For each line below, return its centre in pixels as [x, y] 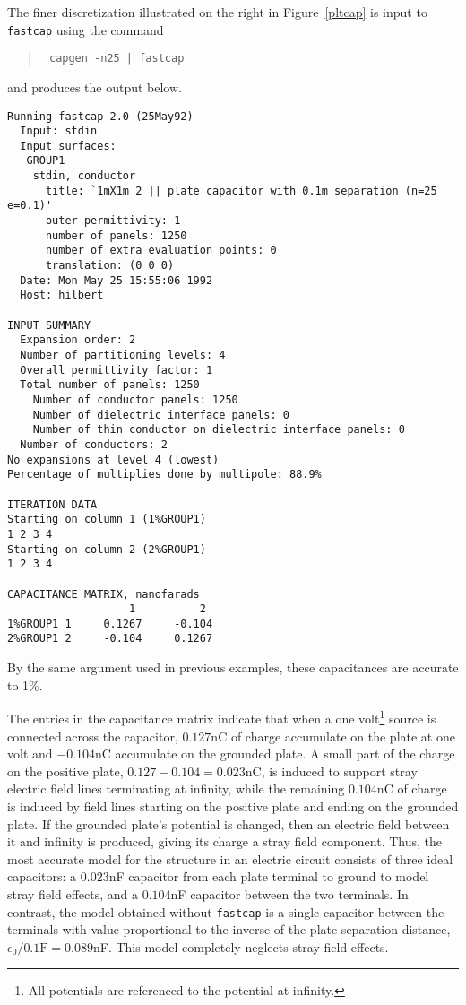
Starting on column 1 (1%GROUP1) [107, 520]
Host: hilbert [62, 295]
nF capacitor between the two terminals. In [289, 893]
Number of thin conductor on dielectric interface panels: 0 [219, 430]
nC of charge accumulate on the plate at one [333, 736]
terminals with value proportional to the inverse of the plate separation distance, [229, 929]
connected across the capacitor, [93, 736]
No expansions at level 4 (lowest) [113, 459]
